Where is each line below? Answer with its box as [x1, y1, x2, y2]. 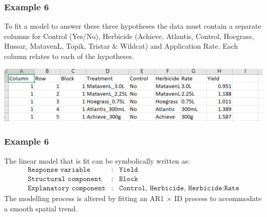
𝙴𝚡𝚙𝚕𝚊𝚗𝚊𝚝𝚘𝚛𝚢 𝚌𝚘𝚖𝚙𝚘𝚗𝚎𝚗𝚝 [27, 185, 106, 192]
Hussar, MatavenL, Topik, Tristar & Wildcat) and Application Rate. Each [4, 41, 238, 51]
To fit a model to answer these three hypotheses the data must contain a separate [4, 21, 261, 31]
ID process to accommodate [174, 193, 262, 204]
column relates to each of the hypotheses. [4, 51, 134, 61]
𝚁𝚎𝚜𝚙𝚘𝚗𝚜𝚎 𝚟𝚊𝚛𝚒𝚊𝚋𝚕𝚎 [27, 166, 91, 174]
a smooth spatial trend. [4, 203, 78, 214]
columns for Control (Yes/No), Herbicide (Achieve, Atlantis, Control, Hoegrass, [4, 30, 254, 41]
